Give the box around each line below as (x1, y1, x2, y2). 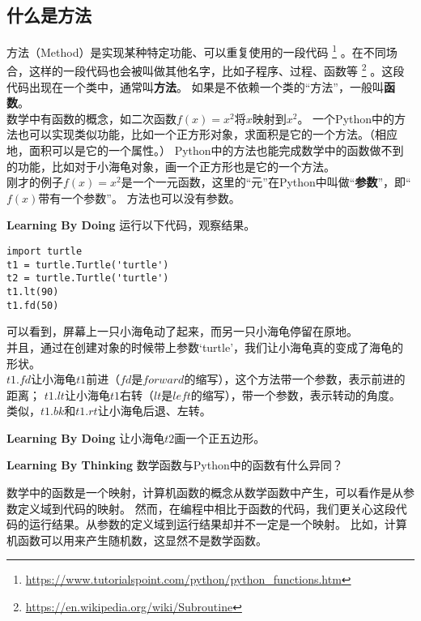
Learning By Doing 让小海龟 (6, 429, 165, 446)
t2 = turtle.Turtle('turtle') (6, 272, 169, 285)
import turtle (6, 246, 83, 258)
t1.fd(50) (6, 299, 59, 311)
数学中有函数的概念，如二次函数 (6, 109, 176, 126)
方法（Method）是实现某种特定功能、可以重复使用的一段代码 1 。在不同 (6, 41, 386, 60)
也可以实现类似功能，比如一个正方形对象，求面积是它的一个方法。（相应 (17, 126, 398, 143)
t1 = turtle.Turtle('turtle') (6, 259, 169, 271)
